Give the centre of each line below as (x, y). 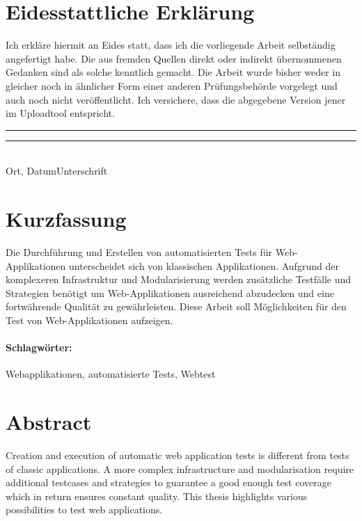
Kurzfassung (66, 219)
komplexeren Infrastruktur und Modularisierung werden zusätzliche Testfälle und (179, 279)
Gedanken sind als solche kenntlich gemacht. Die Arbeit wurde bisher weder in (173, 72)
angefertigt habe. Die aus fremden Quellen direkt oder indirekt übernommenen (174, 58)
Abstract (49, 422)
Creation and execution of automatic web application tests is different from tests (178, 455)
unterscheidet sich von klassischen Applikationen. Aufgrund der (204, 265)
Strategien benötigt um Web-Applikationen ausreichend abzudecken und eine (170, 292)
